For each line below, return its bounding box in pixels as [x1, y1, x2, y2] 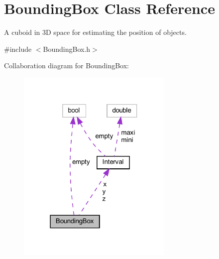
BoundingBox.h [43, 43, 91, 54]
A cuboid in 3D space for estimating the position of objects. [4, 27, 187, 37]
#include [4, 43, 32, 54]
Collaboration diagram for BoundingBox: [4, 60, 129, 71]
